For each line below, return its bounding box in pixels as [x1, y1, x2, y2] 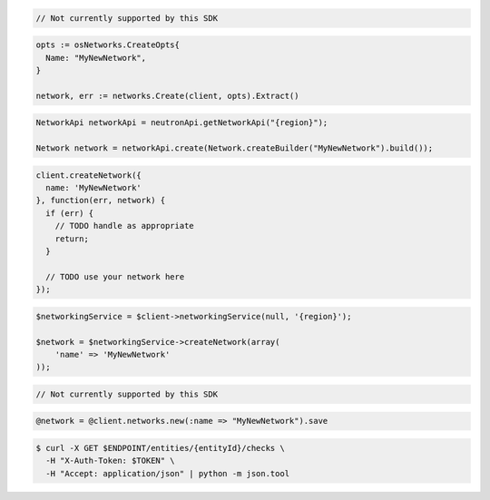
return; [54, 233, 90, 244]
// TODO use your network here [45, 271, 185, 281]
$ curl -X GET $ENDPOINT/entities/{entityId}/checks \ [35, 443, 285, 454]
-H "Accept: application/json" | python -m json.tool [45, 468, 290, 478]
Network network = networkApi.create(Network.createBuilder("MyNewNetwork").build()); [35, 143, 434, 153]
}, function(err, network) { [35, 195, 166, 206]
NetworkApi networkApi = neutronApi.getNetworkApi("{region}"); [35, 118, 328, 128]
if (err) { [45, 208, 94, 218]
